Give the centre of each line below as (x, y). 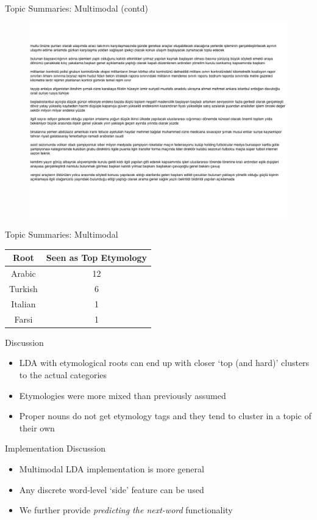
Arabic (23, 273)
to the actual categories (63, 374)
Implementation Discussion (55, 448)
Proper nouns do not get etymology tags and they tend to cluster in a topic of (165, 416)
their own (37, 427)
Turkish (23, 288)
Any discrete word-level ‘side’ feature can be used (112, 489)
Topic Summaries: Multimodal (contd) (77, 8)
